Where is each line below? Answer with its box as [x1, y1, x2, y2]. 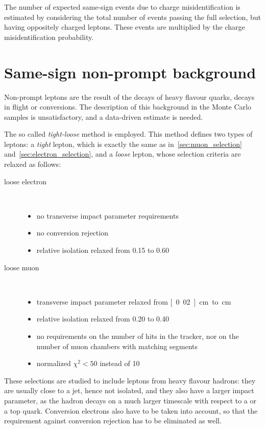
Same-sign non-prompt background [4, 61, 256, 82]
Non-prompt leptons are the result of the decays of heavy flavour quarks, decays [4, 91, 255, 102]
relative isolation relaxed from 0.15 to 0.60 [36, 245, 169, 255]
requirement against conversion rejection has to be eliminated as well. [4, 415, 222, 426]
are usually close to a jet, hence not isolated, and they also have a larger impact [4, 385, 254, 396]
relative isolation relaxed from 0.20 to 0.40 [36, 313, 169, 324]
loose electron [4, 176, 46, 186]
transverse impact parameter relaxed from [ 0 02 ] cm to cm [36, 296, 231, 307]
